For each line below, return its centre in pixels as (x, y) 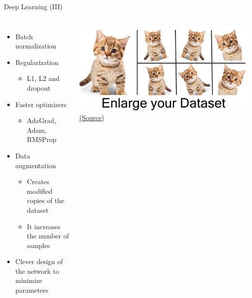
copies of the (46, 200)
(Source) (92, 118)
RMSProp (42, 139)
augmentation (36, 165)
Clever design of (39, 261)
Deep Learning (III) (33, 6)
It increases (44, 226)
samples (39, 245)
